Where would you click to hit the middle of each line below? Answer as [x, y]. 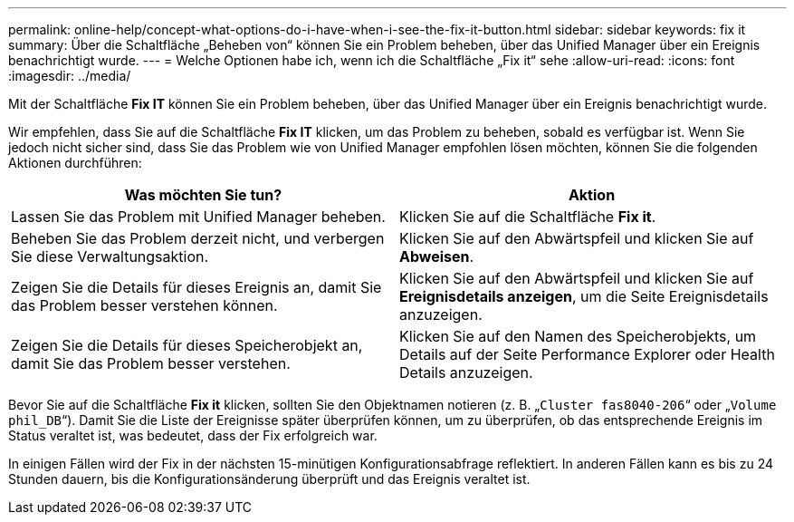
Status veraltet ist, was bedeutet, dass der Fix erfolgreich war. [193, 435]
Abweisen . [437, 256]
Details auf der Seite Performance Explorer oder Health [587, 354]
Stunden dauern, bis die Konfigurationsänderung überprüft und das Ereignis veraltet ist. [269, 479]
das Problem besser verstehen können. [144, 305]
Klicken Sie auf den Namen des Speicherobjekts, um [578, 336]
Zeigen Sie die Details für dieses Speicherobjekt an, [187, 345]
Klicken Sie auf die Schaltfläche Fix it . [528, 217]
